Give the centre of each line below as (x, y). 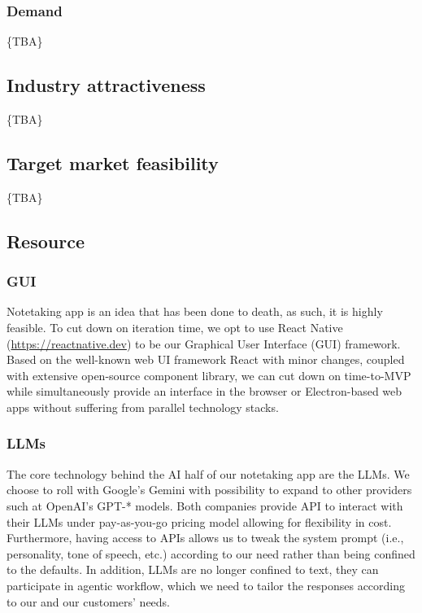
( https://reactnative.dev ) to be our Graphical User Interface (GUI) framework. (204, 343)
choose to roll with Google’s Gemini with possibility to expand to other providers (209, 490)
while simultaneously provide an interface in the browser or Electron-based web (204, 391)
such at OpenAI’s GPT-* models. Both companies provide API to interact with (205, 505)
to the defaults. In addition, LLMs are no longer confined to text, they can (193, 569)
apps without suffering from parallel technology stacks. (143, 407)
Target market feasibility (113, 163)
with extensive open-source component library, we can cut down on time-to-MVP (209, 375)
